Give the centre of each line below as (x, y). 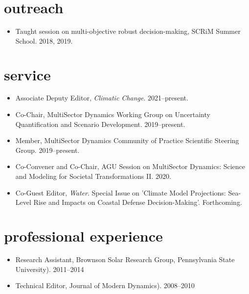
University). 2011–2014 (50, 269)
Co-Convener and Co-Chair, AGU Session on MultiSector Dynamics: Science (130, 166)
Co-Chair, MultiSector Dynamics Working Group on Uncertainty (113, 114)
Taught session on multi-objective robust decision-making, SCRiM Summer (128, 31)
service (27, 74)
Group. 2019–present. (47, 150)
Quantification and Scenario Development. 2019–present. (100, 124)
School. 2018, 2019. (44, 40)
